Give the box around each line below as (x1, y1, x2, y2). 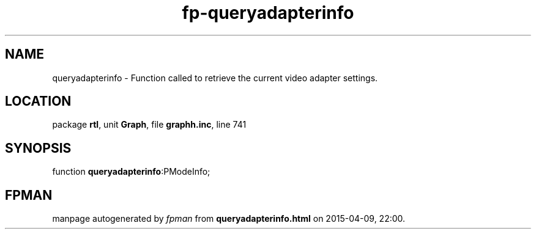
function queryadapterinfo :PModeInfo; (52, 166, 210, 177)
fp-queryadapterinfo (182, 2, 354, 23)
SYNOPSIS (5, 140, 72, 156)
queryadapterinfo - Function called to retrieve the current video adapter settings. (52, 72, 378, 83)
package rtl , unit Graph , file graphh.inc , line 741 (52, 119, 247, 130)
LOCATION (5, 93, 72, 109)
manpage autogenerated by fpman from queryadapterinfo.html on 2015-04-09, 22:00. (52, 213, 406, 224)
